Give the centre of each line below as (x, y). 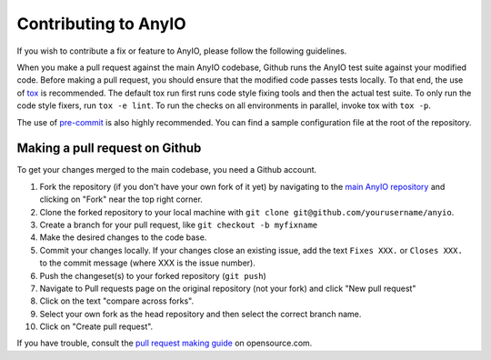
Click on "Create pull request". (96, 326)
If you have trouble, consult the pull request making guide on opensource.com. (165, 343)
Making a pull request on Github (109, 149)
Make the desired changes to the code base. (123, 237)
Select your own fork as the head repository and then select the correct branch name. (200, 314)
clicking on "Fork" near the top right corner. (121, 199)
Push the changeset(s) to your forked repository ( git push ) (153, 275)
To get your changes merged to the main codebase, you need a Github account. (167, 170)
